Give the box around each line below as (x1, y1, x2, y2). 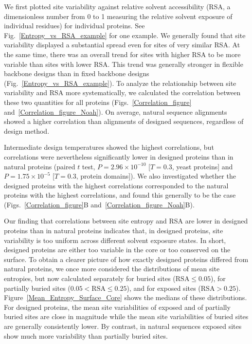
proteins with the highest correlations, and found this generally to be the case (4, 190, 236, 200)
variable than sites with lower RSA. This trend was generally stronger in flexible (4, 59, 243, 69)
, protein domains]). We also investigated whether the (76, 171, 236, 181)
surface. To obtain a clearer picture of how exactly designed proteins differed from (4, 254, 249, 264)
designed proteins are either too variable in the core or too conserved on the (4, 244, 231, 255)
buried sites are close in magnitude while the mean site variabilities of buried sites (4, 311, 249, 322)
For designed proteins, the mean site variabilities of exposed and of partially (4, 302, 231, 312)
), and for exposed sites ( (126, 283, 201, 293)
